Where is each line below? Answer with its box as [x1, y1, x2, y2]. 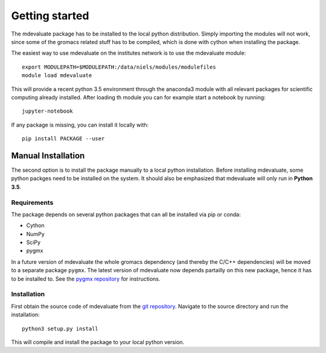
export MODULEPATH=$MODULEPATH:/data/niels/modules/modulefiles [22, 63, 217, 70]
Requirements [11, 198, 54, 207]
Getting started [11, 9, 89, 22]
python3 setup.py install [22, 325, 99, 332]
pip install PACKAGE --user [22, 136, 105, 142]
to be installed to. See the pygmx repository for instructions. [11, 275, 161, 283]
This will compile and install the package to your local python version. [11, 338, 185, 346]
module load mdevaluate [22, 72, 92, 79]
